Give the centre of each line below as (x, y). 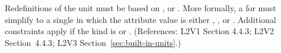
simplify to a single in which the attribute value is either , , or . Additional (140, 19)
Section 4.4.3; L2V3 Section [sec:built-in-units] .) (93, 42)
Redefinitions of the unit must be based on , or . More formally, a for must (140, 8)
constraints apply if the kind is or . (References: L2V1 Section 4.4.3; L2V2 (140, 31)
